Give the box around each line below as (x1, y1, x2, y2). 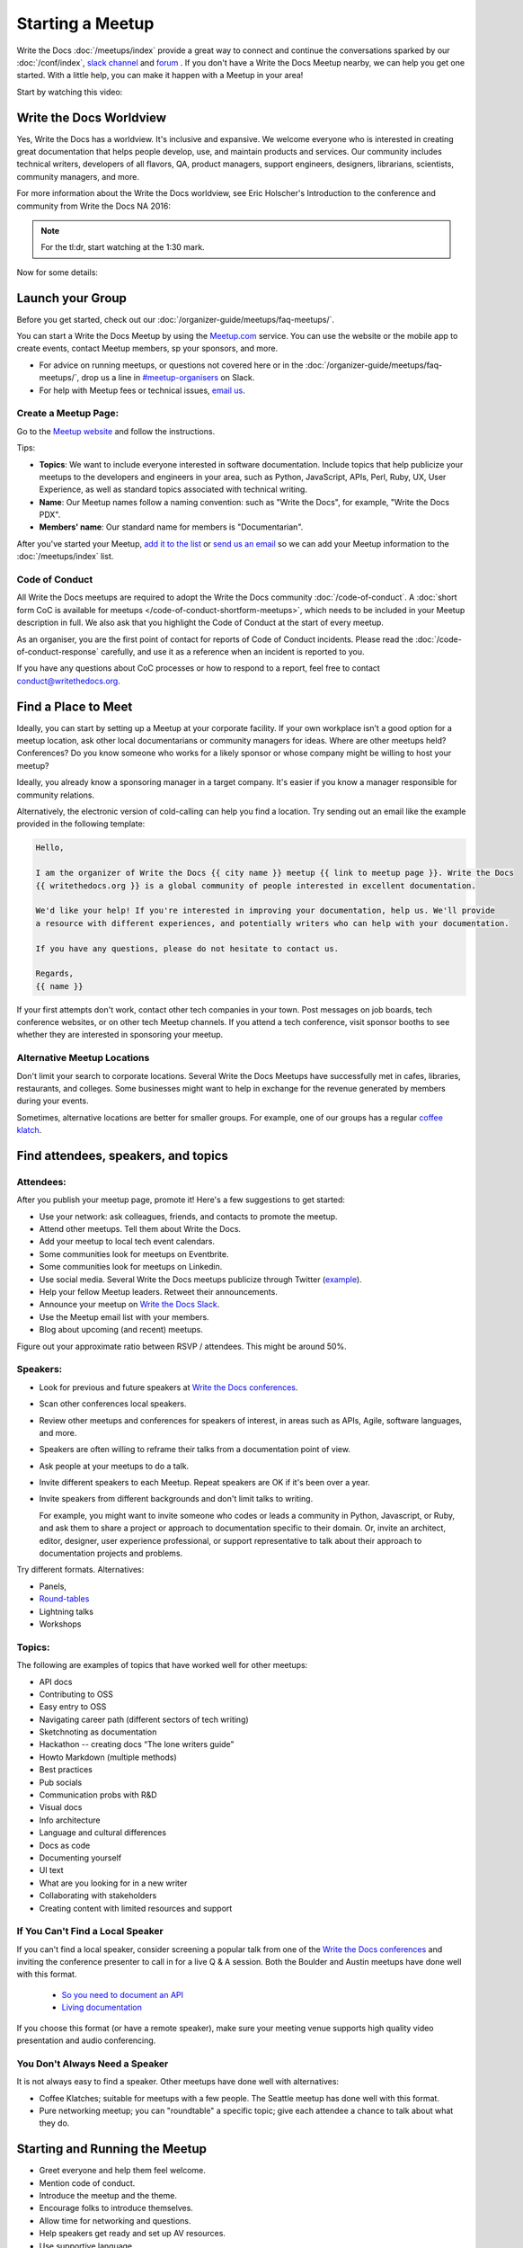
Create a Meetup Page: (16, 407, 120, 420)
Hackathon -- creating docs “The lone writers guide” (39, 1739, 235, 1750)
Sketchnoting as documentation (39, 1726, 157, 1737)
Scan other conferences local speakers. (39, 1398, 187, 1409)
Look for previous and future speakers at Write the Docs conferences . (39, 1381, 298, 1393)
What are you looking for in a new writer (39, 1878, 188, 1888)
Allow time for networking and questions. (39, 2215, 191, 2226)
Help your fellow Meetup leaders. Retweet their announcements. (39, 1287, 278, 1298)
